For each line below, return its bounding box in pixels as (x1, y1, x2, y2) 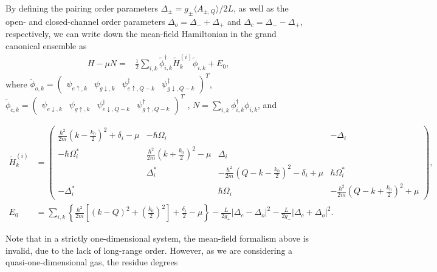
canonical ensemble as (5, 39, 87, 52)
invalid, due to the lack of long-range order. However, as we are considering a (5, 243, 293, 256)
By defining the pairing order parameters (5, 2, 158, 14)
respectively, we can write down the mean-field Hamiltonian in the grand (5, 27, 277, 40)
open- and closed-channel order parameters (5, 15, 165, 27)
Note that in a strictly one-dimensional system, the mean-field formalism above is (5, 232, 309, 245)
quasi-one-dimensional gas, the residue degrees (5, 256, 178, 268)
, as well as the (233, 2, 289, 14)
